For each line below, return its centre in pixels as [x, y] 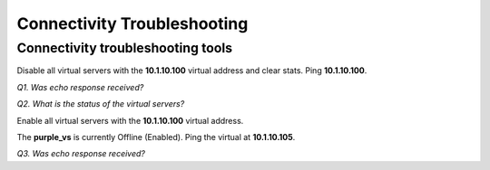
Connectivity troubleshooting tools [125, 48]
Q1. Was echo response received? [80, 87]
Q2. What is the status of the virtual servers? [101, 104]
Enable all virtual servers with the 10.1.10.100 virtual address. [130, 120]
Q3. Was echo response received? [81, 154]
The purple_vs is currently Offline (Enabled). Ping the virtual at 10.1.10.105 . [156, 137]
